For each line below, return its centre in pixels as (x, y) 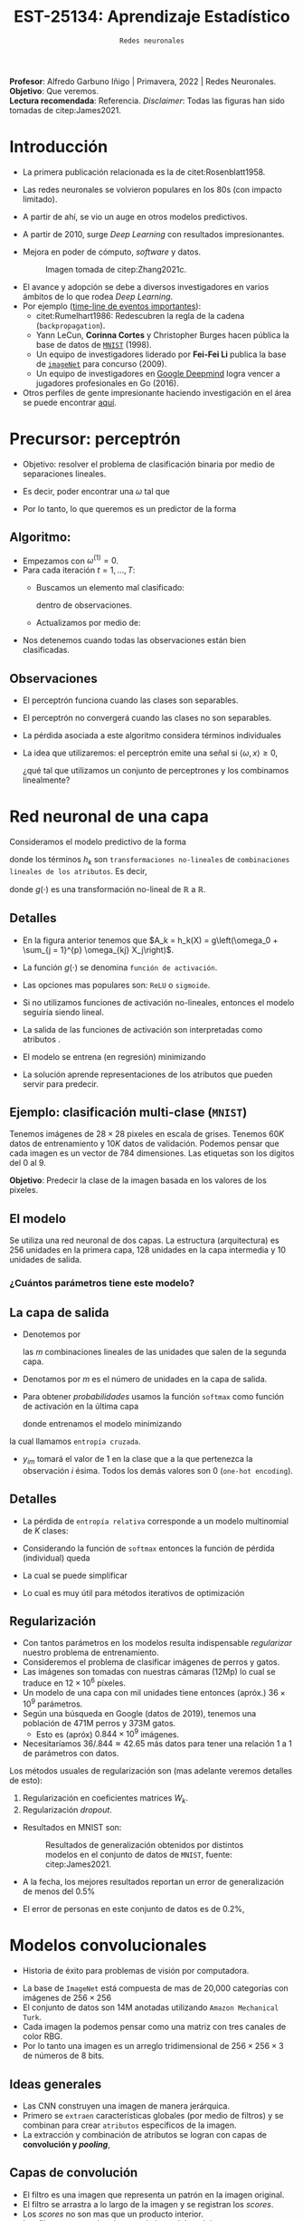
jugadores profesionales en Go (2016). (107, 383)
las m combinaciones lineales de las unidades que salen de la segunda (154, 1352)
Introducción (59, 147)
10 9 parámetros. (52, 1703)
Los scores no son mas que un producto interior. (113, 2214)
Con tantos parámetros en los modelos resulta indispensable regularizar (157, 1643)
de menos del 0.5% (59, 1891)
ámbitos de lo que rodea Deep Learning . (98, 296)
